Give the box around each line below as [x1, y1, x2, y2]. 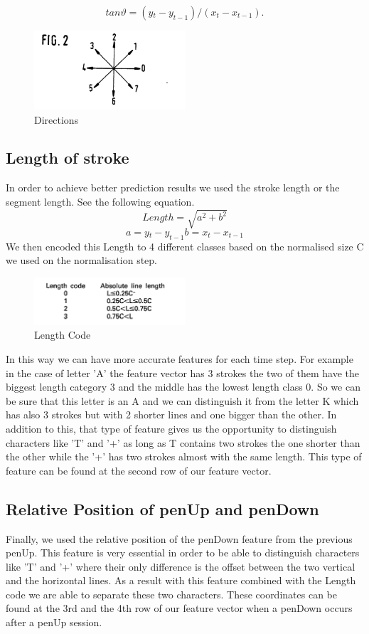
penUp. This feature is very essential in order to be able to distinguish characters [6, 545, 360, 560]
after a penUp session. [6, 615, 102, 630]
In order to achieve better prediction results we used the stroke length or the [6, 180, 340, 195]
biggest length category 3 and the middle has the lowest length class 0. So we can [6, 379, 360, 394]
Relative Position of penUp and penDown [6, 497, 319, 519]
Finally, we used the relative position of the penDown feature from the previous [6, 531, 353, 546]
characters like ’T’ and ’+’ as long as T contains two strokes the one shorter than [6, 435, 360, 450]
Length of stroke [6, 147, 129, 169]
